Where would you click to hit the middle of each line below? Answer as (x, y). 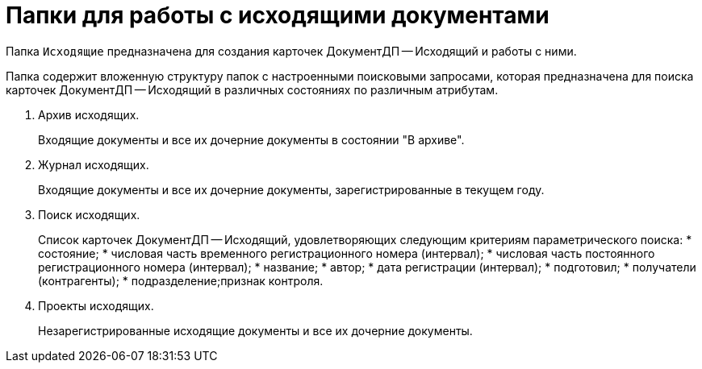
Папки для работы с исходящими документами (278, 15)
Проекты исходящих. (96, 305)
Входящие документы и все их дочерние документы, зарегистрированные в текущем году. (291, 189)
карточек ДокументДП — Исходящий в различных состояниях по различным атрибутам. (252, 89)
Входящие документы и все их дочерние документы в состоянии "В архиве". (251, 139)
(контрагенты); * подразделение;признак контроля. (181, 280)
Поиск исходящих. (89, 214)
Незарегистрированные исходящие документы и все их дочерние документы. (255, 330)
